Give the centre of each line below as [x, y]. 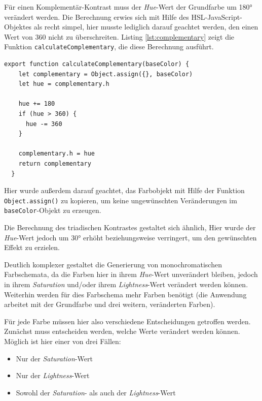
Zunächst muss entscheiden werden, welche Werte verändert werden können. [122, 331]
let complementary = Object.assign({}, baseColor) [106, 74]
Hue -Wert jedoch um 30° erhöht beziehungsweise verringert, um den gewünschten [130, 237]
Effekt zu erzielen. [32, 247]
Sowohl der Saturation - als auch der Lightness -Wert [96, 392]
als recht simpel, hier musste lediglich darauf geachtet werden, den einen [146, 27]
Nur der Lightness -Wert [53, 375]
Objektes [18, 27]
